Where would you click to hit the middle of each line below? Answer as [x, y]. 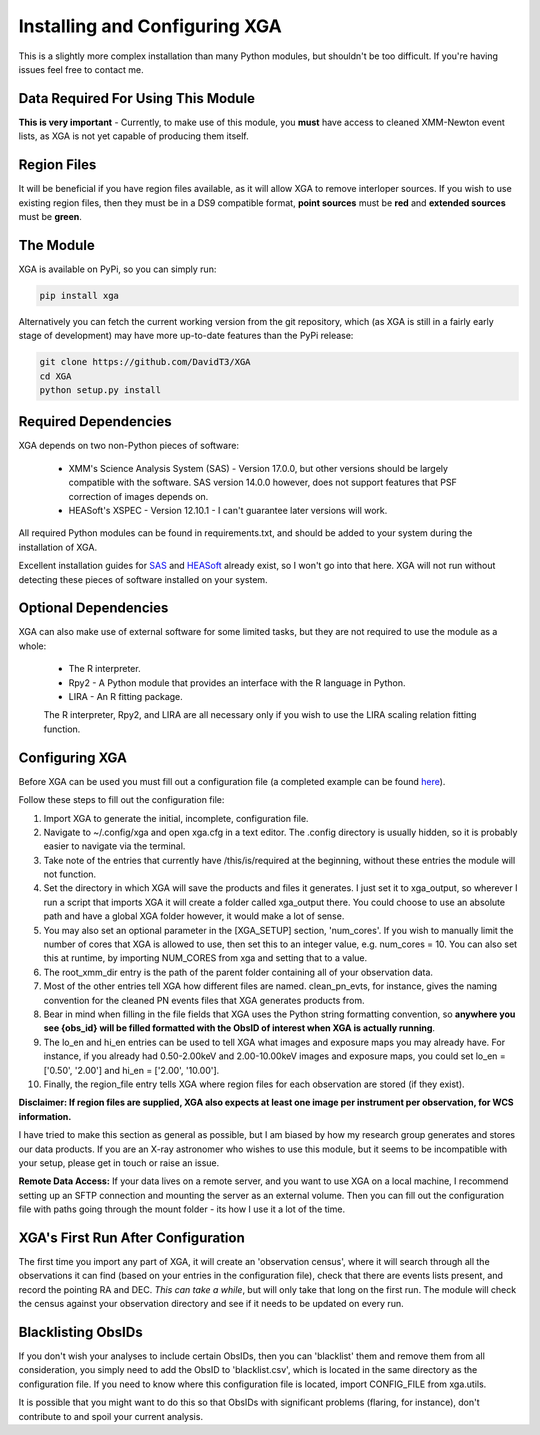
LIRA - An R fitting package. [126, 697]
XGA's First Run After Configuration [131, 1237]
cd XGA [55, 376]
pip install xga [79, 295]
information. [45, 1116]
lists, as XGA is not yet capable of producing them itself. [133, 136]
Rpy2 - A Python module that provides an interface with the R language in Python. [237, 682]
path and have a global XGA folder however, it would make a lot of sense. [194, 916]
